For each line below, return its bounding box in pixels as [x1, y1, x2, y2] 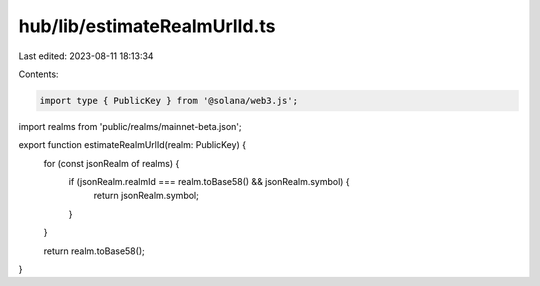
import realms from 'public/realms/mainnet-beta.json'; [18, 120, 242, 132]
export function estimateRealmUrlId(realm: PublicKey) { [18, 139, 247, 151]
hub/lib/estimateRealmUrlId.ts [18, 15, 276, 37]
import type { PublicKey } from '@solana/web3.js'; [39, 95, 299, 106]
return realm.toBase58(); [43, 245, 145, 257]
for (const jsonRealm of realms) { [43, 157, 180, 169]
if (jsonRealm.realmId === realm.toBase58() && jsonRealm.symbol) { [68, 176, 350, 188]
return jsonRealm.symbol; [93, 190, 199, 202]
